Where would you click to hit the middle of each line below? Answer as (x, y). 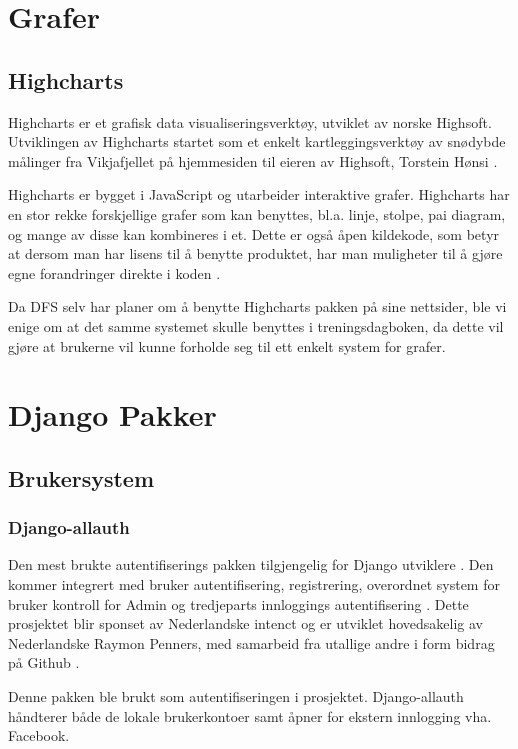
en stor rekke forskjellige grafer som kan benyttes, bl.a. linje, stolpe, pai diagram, (257, 213)
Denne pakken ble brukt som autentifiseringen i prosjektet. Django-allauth (236, 696)
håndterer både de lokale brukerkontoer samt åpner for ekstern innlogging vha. (250, 715)
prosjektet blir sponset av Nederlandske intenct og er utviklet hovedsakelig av (245, 623)
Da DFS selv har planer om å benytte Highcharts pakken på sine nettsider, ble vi (257, 306)
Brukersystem (81, 477)
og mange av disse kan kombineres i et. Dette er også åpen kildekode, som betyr (254, 233)
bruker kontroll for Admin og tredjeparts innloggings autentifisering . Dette (238, 603)
